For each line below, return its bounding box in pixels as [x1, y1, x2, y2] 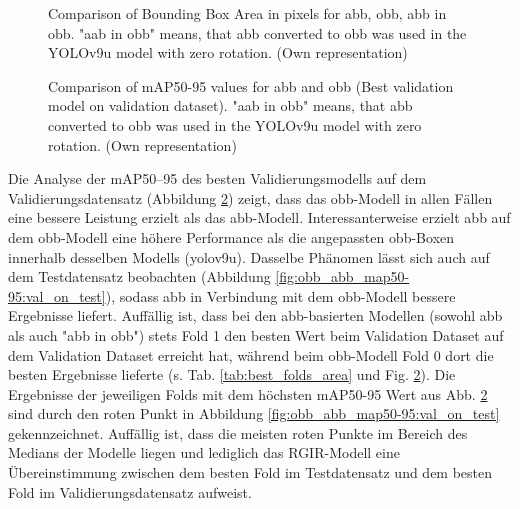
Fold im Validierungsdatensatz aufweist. [8, 481, 252, 502]
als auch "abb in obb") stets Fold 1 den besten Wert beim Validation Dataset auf [8, 324, 504, 345]
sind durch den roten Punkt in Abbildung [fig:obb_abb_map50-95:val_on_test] [8, 403, 500, 424]
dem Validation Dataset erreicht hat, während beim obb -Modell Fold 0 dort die [8, 344, 494, 365]
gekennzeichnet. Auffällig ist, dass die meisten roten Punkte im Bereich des [8, 422, 468, 443]
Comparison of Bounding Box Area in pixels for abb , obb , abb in [48, 3, 447, 23]
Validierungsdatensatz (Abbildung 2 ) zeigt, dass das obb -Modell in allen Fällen [8, 187, 493, 208]
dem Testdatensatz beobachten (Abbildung [8, 266, 271, 287]
